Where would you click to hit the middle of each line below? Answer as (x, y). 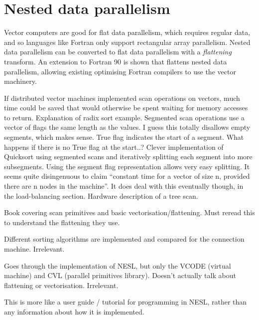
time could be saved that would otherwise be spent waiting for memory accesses (126, 108)
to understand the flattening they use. (62, 222)
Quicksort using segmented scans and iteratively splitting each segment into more (128, 157)
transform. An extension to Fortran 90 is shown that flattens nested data (116, 61)
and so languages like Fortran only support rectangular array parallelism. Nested (127, 42)
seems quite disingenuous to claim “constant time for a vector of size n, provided (127, 176)
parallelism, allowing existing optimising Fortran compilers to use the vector (120, 71)
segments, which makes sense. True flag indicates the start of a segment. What (124, 137)
